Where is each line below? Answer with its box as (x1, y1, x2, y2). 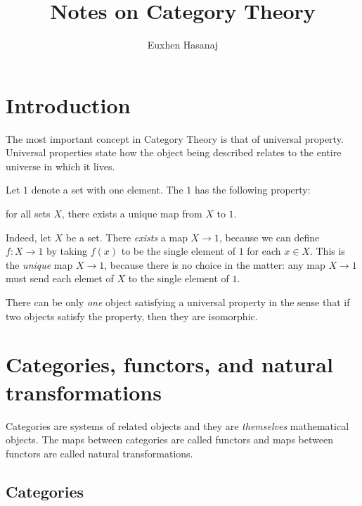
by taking (46, 243, 88, 258)
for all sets (6, 206, 51, 221)
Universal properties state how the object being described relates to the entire (6, 145, 342, 160)
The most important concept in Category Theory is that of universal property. (6, 131, 344, 146)
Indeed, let (6, 229, 51, 244)
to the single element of (128, 271, 229, 286)
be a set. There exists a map (65, 229, 188, 244)
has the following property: (194, 182, 311, 197)
